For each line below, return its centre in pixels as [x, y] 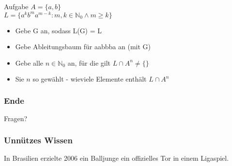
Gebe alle [29, 62]
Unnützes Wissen [38, 140]
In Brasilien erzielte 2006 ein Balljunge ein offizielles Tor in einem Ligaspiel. [116, 158]
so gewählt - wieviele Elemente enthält [90, 79]
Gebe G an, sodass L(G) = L [59, 30]
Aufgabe [16, 6]
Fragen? [16, 118]
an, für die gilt [89, 62]
